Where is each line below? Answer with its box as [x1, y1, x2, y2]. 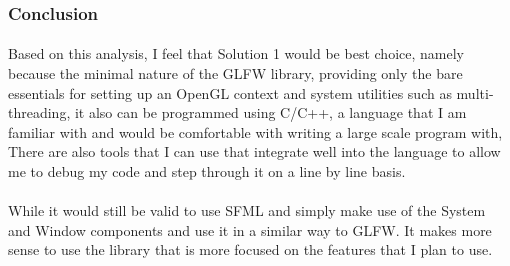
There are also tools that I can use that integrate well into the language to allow [8, 141, 501, 162]
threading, [8, 102, 71, 123]
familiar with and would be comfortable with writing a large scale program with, [8, 121, 503, 142]
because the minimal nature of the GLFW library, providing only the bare [8, 63, 463, 84]
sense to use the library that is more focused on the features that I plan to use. [8, 239, 493, 260]
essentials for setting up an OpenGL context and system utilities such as [8, 82, 452, 103]
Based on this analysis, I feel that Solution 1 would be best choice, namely [8, 43, 464, 64]
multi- [456, 82, 494, 103]
